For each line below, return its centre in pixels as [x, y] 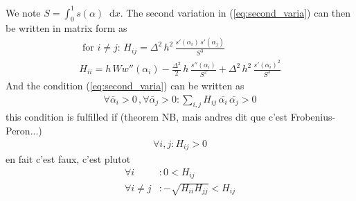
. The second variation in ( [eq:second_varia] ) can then [235, 12]
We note [23, 12]
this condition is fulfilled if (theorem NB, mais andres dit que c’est [147, 117]
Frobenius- [313, 117]
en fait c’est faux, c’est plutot [68, 158]
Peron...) [24, 130]
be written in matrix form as [66, 28]
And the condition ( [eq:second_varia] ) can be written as [125, 85]
